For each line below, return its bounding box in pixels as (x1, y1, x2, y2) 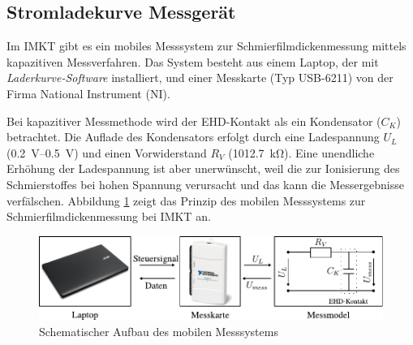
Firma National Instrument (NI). (6, 84, 170, 101)
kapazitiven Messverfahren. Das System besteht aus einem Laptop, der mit (6, 53, 379, 70)
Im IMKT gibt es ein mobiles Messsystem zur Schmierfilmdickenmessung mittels (6, 37, 407, 54)
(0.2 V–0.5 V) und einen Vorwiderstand (6, 144, 207, 161)
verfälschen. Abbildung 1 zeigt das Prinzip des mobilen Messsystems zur (6, 192, 366, 209)
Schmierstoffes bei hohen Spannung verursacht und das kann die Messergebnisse (6, 175, 404, 192)
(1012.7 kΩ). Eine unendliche (228, 144, 375, 161)
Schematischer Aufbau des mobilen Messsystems (39, 322, 278, 339)
